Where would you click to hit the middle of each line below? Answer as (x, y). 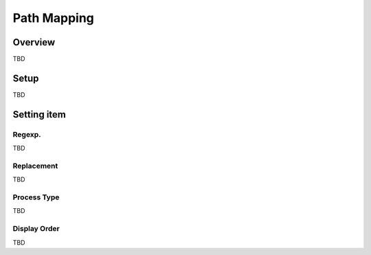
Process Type (36, 197)
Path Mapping (53, 18)
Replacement (35, 166)
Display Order (36, 229)
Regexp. (27, 134)
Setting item (40, 114)
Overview (34, 42)
